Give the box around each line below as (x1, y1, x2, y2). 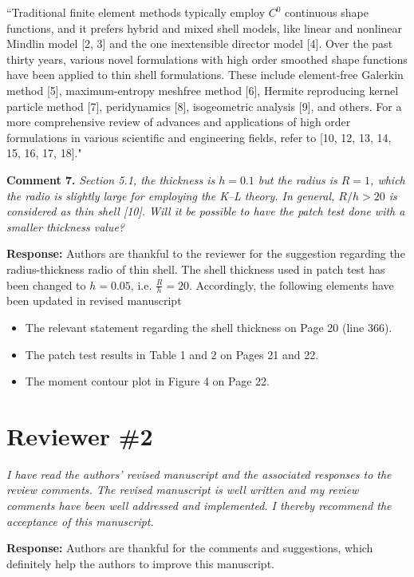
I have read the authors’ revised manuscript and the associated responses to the (6, 465, 392, 482)
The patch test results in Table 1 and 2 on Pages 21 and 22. (25, 346, 319, 362)
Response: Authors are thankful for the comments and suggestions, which (6, 539, 373, 556)
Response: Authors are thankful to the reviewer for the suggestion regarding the (6, 245, 405, 262)
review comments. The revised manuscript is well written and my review (6, 481, 359, 498)
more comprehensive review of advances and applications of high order (6, 113, 351, 130)
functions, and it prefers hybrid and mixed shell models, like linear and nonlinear (6, 19, 403, 36)
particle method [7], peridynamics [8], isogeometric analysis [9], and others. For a (6, 97, 402, 114)
